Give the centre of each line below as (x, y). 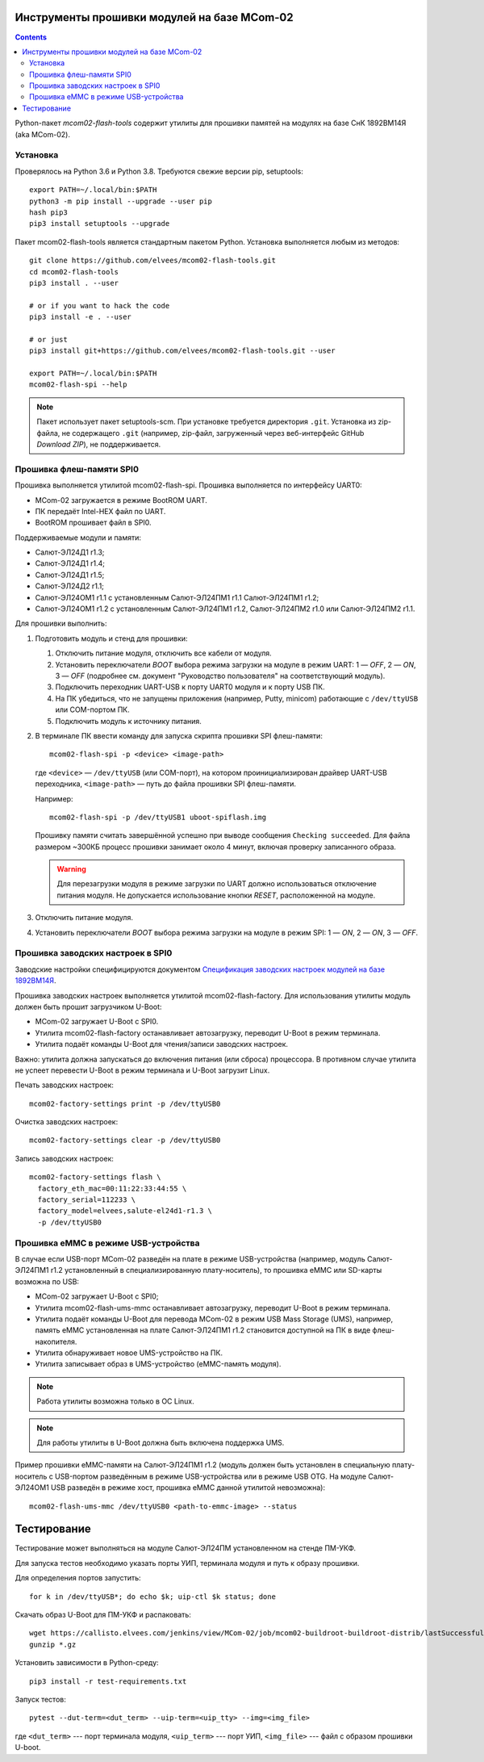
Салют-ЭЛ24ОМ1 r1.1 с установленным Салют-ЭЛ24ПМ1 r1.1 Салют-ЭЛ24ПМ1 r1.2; (177, 597)
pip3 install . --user (74, 283)
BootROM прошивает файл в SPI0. (94, 523)
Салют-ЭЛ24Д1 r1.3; (70, 552)
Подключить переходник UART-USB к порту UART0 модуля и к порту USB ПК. (190, 687)
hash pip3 (48, 212)
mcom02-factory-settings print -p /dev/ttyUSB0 (125, 1103)
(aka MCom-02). (42, 134)
